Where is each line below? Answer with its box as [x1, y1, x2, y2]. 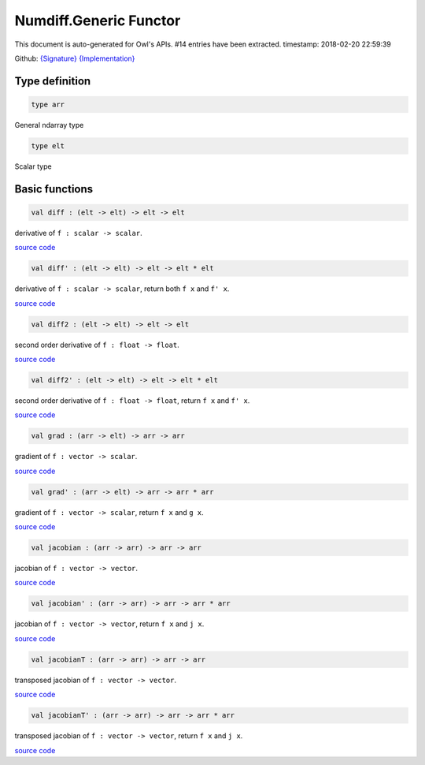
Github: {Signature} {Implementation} [14, 54, 135, 63]
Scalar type [14, 162, 52, 171]
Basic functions [14, 182, 94, 196]
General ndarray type [14, 120, 84, 129]
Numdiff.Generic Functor [14, 12, 181, 29]
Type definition [14, 74, 91, 88]
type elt [31, 141, 65, 150]
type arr [31, 99, 65, 109]
